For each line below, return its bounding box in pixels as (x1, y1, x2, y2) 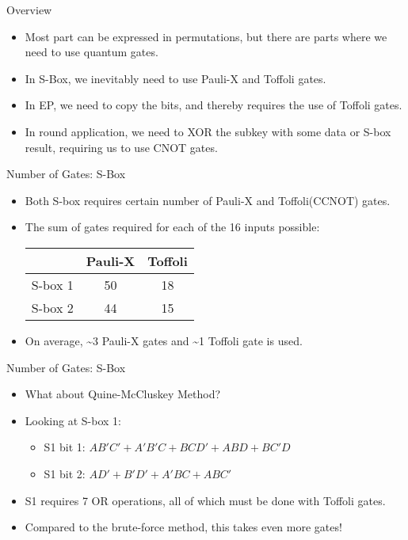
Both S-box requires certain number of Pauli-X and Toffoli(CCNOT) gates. (25, 192, 391, 208)
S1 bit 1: (44, 439, 86, 455)
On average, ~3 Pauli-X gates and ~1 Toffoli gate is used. (25, 332, 303, 348)
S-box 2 (31, 298, 74, 317)
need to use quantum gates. (25, 44, 158, 60)
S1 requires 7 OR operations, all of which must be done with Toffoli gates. (25, 492, 386, 508)
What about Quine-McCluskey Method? (25, 386, 221, 402)
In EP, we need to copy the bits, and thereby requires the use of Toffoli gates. (25, 97, 402, 113)
